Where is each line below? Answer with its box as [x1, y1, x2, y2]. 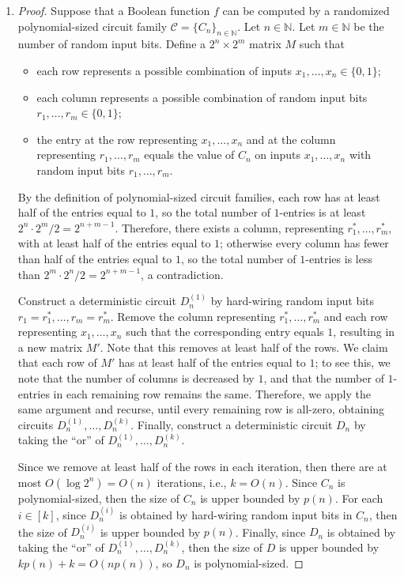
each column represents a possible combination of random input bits [36, 89, 368, 105]
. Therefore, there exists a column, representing [115, 219, 344, 236]
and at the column [246, 130, 336, 147]
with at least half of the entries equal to [17, 235, 211, 251]
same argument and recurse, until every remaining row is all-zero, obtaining [17, 401, 385, 417]
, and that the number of [263, 370, 384, 387]
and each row [323, 307, 388, 324]
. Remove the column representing [110, 307, 276, 324]
